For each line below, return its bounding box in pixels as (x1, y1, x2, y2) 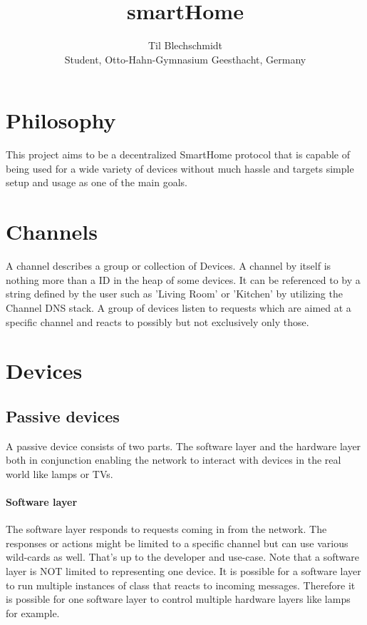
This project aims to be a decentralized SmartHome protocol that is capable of (6, 147, 350, 162)
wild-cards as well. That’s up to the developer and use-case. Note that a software (6, 549, 359, 564)
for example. (6, 605, 60, 620)
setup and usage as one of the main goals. (6, 175, 188, 190)
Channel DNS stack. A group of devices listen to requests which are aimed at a (6, 300, 351, 315)
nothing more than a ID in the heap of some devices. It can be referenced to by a (6, 272, 361, 287)
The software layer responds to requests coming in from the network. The (6, 522, 327, 537)
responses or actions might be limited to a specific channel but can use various (6, 535, 348, 550)
